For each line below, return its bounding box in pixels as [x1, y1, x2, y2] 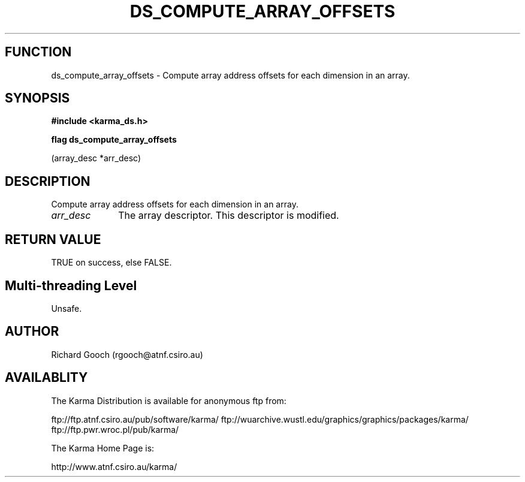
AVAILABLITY [5, 370, 88, 385]
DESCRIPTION [5, 173, 90, 189]
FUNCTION [5, 44, 72, 60]
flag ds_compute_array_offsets [51, 134, 177, 145]
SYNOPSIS [5, 91, 70, 106]
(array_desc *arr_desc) [51, 153, 141, 164]
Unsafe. [51, 303, 82, 314]
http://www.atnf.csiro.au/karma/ [51, 461, 177, 472]
